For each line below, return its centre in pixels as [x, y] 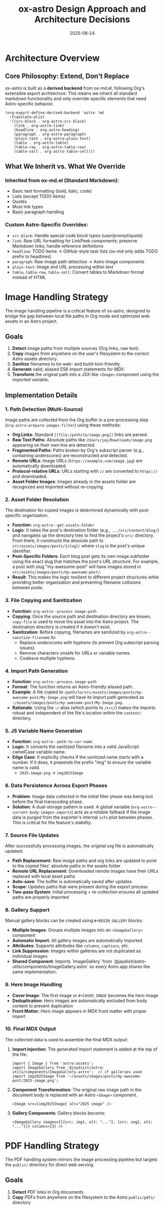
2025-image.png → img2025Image [51, 773]
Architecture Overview [52, 58]
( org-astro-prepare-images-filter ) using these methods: [63, 425]
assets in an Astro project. [31, 321]
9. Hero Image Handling [34, 985]
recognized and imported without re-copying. [58, 487]
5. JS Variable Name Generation [44, 731]
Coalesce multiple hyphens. [47, 658]
